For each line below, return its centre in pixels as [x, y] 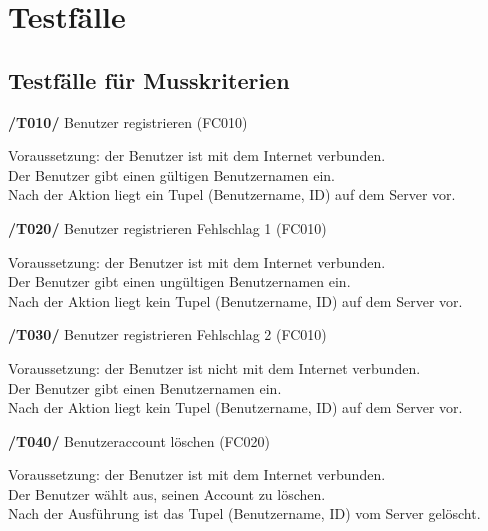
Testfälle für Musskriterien [149, 79]
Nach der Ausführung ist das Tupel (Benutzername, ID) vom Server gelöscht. [244, 513]
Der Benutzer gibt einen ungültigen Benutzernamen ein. [179, 281]
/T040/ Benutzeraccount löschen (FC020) [139, 440]
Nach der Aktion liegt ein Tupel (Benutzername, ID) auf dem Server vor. [232, 194]
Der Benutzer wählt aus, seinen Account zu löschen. [167, 493]
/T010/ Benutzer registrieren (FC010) [128, 121]
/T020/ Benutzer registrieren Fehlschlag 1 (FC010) [167, 227]
